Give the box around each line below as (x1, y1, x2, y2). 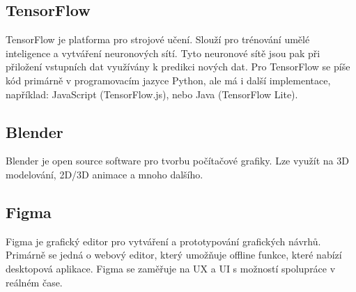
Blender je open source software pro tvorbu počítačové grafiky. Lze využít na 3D (6, 153, 349, 168)
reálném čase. (6, 275, 63, 289)
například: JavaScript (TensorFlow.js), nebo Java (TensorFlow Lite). (6, 86, 298, 101)
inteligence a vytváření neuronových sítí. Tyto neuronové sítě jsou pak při (6, 45, 320, 60)
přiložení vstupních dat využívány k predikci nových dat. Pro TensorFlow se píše (6, 59, 350, 74)
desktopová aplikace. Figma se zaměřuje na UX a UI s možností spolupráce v (6, 261, 336, 275)
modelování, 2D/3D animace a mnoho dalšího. (6, 167, 203, 181)
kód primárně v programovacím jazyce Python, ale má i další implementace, (6, 72, 331, 87)
